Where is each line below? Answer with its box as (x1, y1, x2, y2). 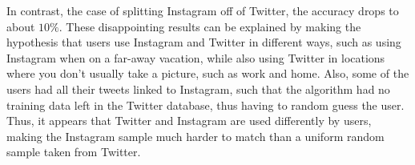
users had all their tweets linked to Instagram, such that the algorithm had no (6, 80, 390, 97)
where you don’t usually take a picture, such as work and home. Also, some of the (6, 65, 409, 82)
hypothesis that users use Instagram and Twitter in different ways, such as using (6, 34, 401, 50)
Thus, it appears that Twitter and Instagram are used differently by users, (6, 112, 372, 129)
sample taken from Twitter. (6, 143, 141, 160)
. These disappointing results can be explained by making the (58, 18, 361, 34)
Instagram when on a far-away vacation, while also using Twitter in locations (6, 49, 385, 66)
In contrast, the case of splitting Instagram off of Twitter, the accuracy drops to (6, 2, 399, 18)
